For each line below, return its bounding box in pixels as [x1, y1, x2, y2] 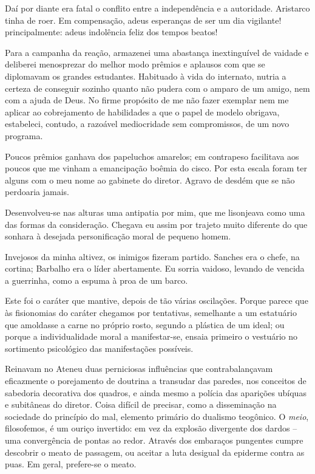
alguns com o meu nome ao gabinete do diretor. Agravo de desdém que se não [5, 173, 295, 186]
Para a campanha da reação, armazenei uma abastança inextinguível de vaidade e [5, 46, 309, 58]
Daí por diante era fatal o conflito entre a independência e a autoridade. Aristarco [5, 2, 310, 14]
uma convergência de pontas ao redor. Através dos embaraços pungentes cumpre [5, 434, 303, 446]
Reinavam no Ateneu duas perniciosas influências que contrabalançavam [5, 362, 273, 375]
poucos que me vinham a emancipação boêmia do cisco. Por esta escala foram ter [5, 162, 307, 174]
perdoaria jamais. [5, 185, 69, 198]
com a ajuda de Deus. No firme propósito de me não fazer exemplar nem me [5, 94, 289, 106]
